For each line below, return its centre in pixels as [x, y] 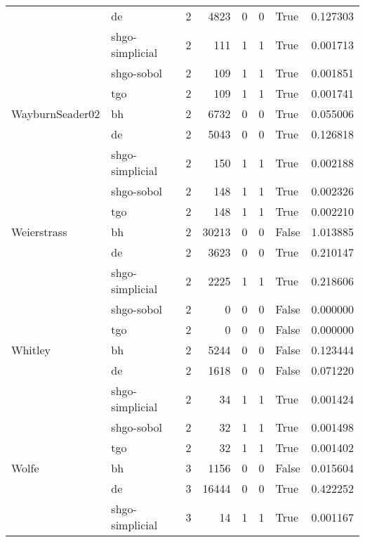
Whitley [31, 350]
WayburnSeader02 [56, 114]
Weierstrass [39, 232]
